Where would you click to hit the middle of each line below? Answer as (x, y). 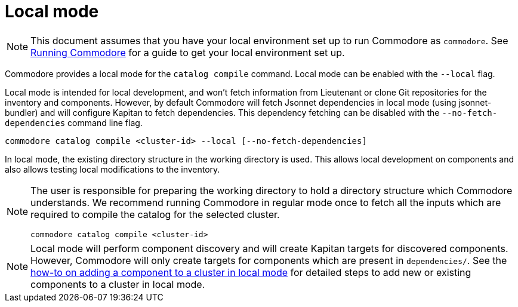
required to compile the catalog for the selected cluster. (155, 214)
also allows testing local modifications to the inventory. (112, 169)
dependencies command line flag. (74, 122)
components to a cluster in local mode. (118, 284)
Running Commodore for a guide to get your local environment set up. (188, 52)
